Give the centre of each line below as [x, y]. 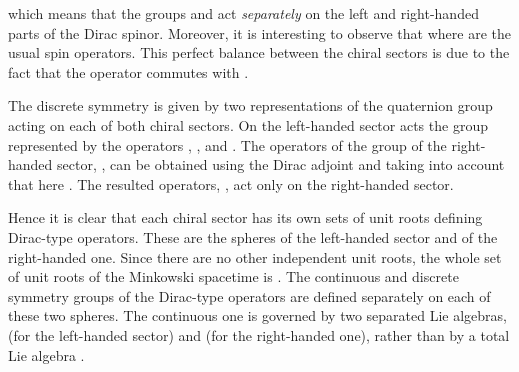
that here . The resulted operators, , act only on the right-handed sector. [231, 183]
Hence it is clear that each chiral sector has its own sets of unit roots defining [245, 217]
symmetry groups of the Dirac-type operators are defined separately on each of [249, 295]
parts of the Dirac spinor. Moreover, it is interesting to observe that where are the [259, 32]
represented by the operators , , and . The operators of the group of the [227, 144]
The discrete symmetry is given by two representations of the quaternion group [250, 105]
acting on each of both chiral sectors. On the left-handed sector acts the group [248, 124]
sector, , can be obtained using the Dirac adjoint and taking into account [281, 164]
